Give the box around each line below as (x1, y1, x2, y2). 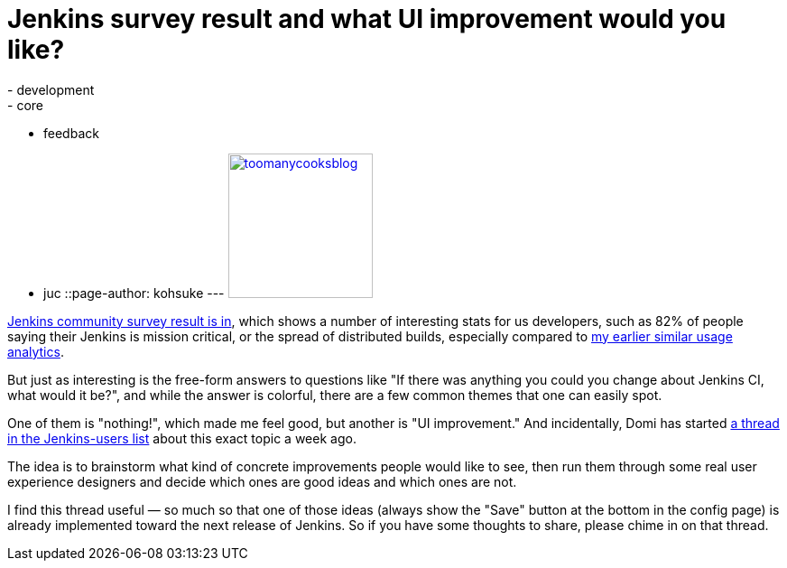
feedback (43, 125, 99, 141)
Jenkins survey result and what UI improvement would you (7, 4, 727, 34)
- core (7, 97, 43, 113)
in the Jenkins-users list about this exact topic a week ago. (7, 430, 356, 446)
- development (7, 81, 95, 98)
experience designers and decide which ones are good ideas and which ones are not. (7, 473, 517, 489)
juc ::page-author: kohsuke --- (43, 284, 225, 301)
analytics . (7, 343, 64, 359)
